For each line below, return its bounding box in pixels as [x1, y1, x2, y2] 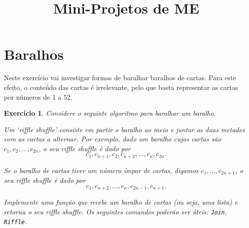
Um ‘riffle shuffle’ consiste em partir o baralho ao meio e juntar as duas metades [4, 124, 245, 134]
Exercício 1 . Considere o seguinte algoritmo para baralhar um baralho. [4, 108, 216, 118]
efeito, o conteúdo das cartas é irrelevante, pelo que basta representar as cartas [4, 82, 238, 92]
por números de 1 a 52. [4, 91, 72, 102]
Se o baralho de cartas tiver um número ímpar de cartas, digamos [4, 165, 199, 175]
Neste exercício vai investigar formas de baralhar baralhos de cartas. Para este [4, 72, 236, 83]
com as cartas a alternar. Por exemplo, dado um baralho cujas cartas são [4, 134, 221, 144]
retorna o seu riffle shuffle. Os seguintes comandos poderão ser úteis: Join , [4, 207, 227, 217]
